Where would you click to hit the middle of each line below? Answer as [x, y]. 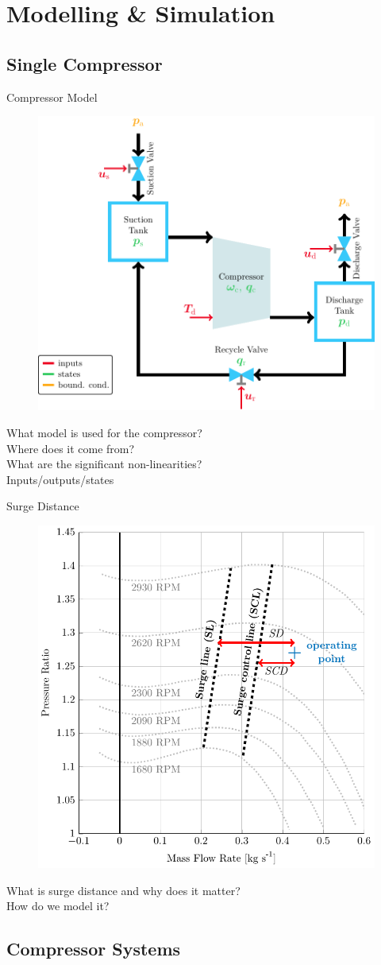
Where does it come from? [71, 448]
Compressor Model [52, 97]
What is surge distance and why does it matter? [123, 890]
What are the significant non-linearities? [104, 464]
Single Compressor [85, 63]
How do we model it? [58, 906]
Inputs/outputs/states [60, 479]
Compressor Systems [94, 949]
